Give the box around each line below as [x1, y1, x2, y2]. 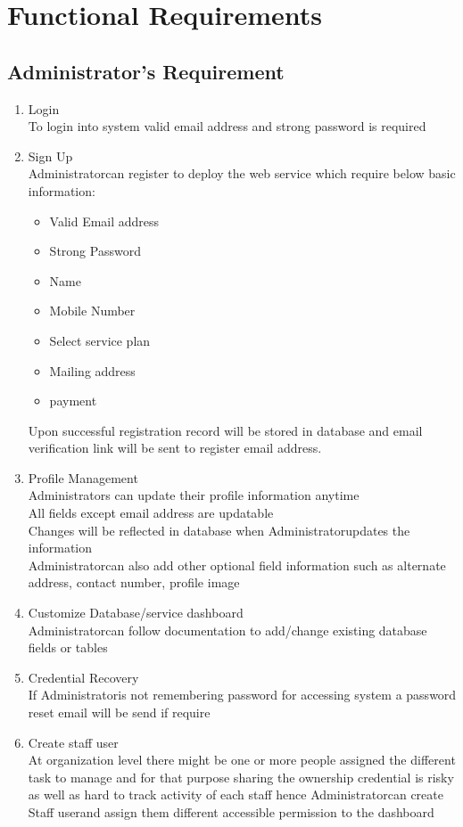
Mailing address [49, 361, 136, 380]
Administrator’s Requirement [7, 57, 285, 85]
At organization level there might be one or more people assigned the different [28, 750, 456, 769]
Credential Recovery [28, 667, 139, 686]
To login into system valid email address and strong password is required [28, 117, 426, 135]
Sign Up [28, 146, 73, 165]
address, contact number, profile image [28, 573, 240, 592]
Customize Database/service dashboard [28, 603, 244, 622]
